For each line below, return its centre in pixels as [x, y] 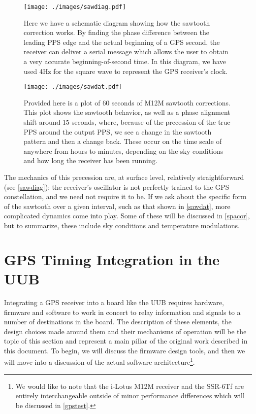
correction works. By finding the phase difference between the [116, 32]
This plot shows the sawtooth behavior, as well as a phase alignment [127, 112]
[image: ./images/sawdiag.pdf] [75, 7]
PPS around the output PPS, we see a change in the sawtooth [118, 131]
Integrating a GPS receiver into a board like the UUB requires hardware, [114, 302]
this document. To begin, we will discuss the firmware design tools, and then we [125, 350]
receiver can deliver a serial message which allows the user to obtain [126, 52]
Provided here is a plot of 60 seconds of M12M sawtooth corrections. [127, 102]
